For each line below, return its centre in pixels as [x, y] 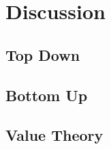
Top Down [43, 54]
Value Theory [54, 135]
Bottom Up [47, 95]
